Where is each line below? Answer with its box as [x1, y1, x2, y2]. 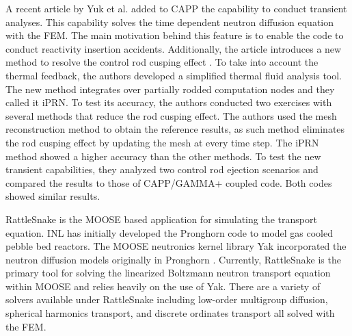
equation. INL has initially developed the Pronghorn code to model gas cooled [5, 225, 333, 240]
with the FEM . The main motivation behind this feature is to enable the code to [5, 28, 344, 42]
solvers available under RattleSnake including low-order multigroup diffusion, [5, 292, 328, 307]
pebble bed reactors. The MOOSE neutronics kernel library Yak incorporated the [5, 239, 347, 253]
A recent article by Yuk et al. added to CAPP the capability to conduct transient [5, 1, 347, 15]
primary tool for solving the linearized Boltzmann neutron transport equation [5, 266, 331, 280]
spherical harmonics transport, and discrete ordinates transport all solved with [5, 306, 335, 320]
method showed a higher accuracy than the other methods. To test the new [5, 148, 321, 163]
